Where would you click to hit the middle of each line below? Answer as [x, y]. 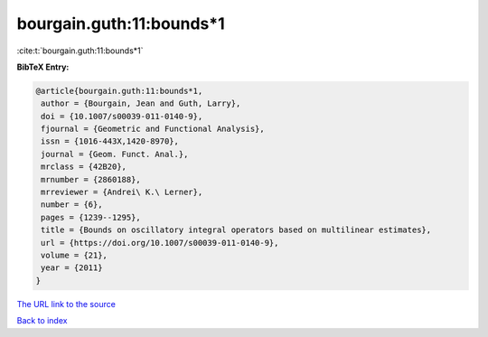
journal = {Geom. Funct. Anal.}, [115, 154]
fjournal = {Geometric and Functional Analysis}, [153, 129]
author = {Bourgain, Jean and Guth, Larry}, [141, 103]
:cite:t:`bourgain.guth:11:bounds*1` [80, 51]
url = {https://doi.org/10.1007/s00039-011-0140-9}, [160, 243]
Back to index [42, 321]
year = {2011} [72, 268]
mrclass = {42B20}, [84, 167]
